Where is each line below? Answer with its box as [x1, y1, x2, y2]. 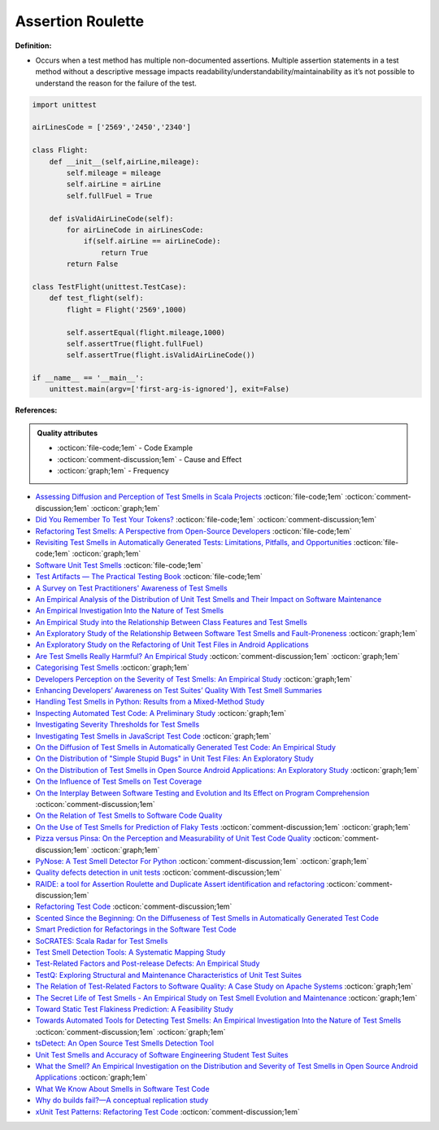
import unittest [32, 100, 98, 109]
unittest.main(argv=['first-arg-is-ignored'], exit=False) [49, 385, 290, 394]
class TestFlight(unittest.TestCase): [32, 281, 187, 291]
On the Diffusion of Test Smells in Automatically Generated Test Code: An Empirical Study [35, 743, 337, 752]
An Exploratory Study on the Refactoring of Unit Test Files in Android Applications [35, 639, 309, 650]
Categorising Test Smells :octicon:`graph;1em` [35, 663, 190, 673]
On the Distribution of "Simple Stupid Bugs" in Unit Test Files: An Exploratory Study [35, 753, 315, 764]
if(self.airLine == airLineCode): [83, 237, 221, 246]
